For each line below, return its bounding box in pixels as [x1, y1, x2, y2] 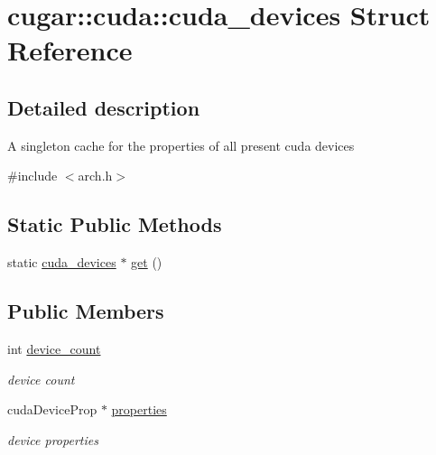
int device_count [7, 339, 101, 357]
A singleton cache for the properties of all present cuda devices [7, 135, 355, 154]
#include [7, 166, 58, 185]
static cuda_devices [7, 253, 116, 272]
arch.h [78, 166, 113, 185]
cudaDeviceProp [7, 400, 97, 419]
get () [131, 253, 162, 272]
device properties [7, 430, 98, 449]
